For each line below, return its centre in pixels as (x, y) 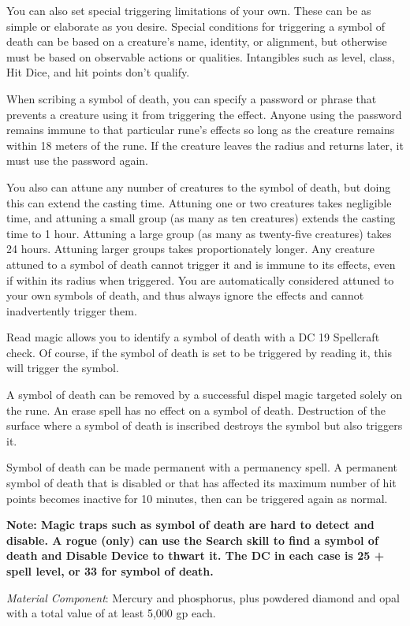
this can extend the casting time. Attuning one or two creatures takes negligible (199, 202)
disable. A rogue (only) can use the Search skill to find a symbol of (192, 540)
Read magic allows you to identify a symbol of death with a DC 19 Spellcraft (193, 337)
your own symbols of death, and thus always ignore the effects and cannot (185, 295)
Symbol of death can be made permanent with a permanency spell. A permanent (202, 467)
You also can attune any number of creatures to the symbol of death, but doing (199, 186)
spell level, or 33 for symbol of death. (110, 571)
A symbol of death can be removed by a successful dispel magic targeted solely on (205, 395)
